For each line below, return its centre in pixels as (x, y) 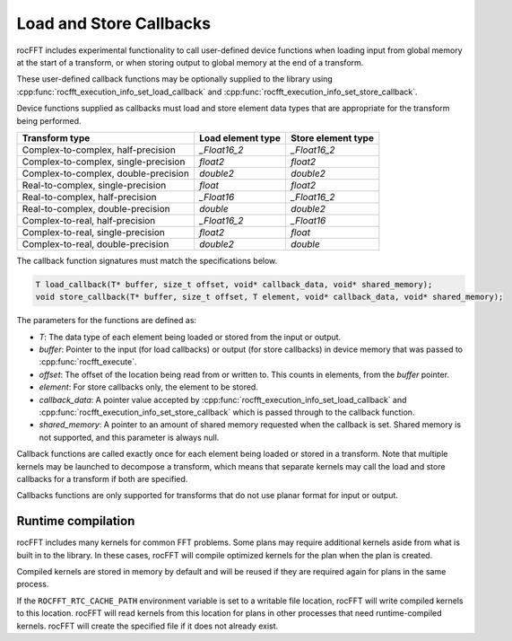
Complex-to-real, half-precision (89, 220)
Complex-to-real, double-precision (95, 244)
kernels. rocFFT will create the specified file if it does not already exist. (148, 626)
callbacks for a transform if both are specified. (102, 479)
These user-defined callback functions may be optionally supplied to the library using (175, 79)
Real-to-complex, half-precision (89, 197)
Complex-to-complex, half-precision (99, 150)
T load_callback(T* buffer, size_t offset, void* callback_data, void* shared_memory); (234, 284)
